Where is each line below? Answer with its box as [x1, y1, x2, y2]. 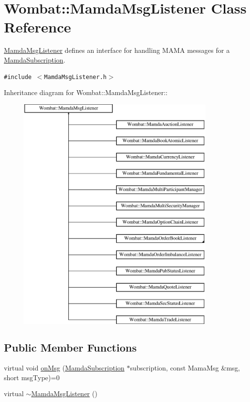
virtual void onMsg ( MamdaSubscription [4, 363, 125, 373]
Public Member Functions [4, 340, 137, 355]
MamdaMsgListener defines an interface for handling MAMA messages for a [4, 45, 230, 55]
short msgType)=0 [4, 372, 60, 382]
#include [4, 73, 32, 80]
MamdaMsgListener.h [44, 73, 107, 80]
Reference [4, 17, 71, 37]
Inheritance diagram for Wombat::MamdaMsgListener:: [4, 87, 168, 97]
